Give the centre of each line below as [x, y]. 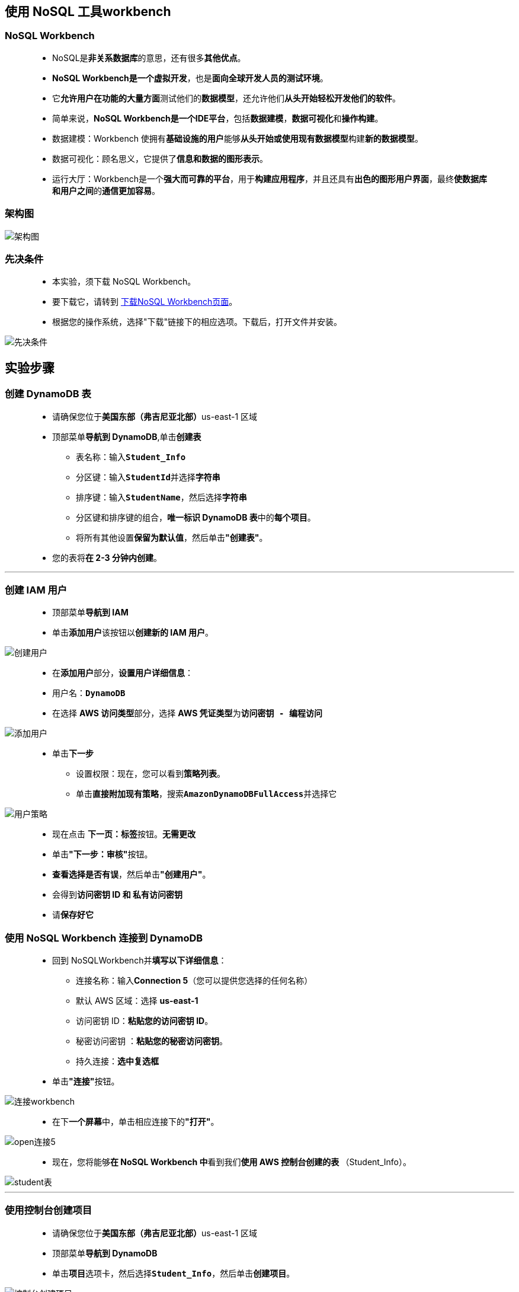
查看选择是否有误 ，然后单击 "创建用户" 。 [132, 875]
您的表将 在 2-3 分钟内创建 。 [107, 557]
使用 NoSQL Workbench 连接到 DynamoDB [104, 938]
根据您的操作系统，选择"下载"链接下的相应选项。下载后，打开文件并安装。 [197, 322]
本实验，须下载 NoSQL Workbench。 [124, 282]
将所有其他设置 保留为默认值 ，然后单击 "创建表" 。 [172, 537]
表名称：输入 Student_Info [131, 457]
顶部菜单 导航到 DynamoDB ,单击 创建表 [127, 436]
